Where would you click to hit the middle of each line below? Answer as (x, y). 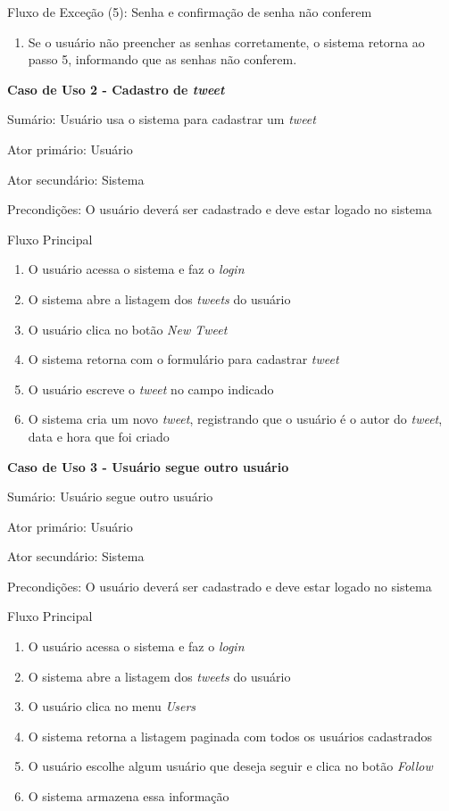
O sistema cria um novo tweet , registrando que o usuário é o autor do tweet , (235, 419)
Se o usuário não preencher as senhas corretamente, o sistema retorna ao (226, 41)
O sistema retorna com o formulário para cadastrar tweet (183, 359)
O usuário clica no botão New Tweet (128, 329)
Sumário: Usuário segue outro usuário (110, 497)
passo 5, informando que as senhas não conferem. (162, 59)
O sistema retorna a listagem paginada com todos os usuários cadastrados (230, 736)
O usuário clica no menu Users (112, 706)
